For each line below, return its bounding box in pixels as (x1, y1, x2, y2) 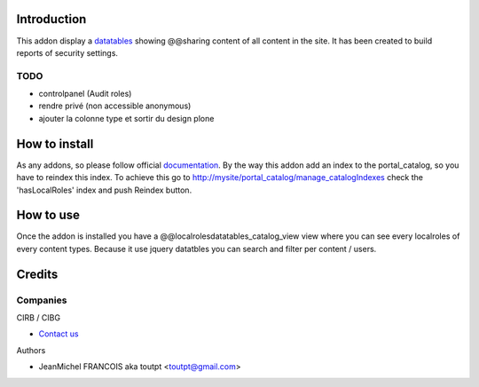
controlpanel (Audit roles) (38, 89, 132, 99)
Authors (16, 344, 46, 355)
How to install (16, 136, 94, 151)
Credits (16, 266, 59, 281)
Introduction (16, 12, 87, 27)
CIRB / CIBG (16, 312, 61, 323)
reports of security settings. (16, 47, 119, 58)
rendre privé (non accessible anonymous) (38, 100, 192, 111)
